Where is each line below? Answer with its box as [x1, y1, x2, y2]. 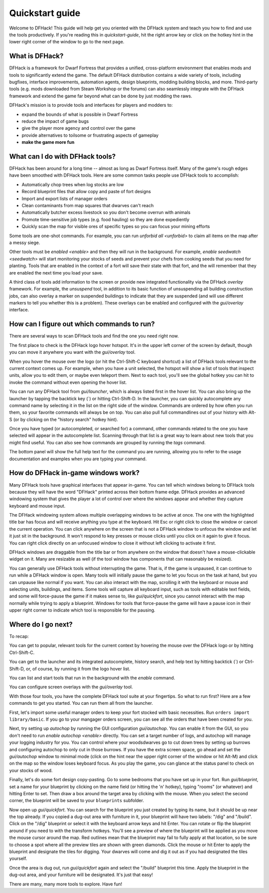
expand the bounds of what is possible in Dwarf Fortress [21, 111, 138, 117]
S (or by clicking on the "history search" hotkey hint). [9, 416, 118, 422]
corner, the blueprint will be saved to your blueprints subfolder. [9, 798, 144, 804]
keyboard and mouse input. [9, 503, 66, 509]
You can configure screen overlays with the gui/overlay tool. [9, 684, 133, 690]
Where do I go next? [9, 620, 73, 628]
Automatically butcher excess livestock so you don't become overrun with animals [21, 210, 191, 216]
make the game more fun [21, 139, 75, 145]
